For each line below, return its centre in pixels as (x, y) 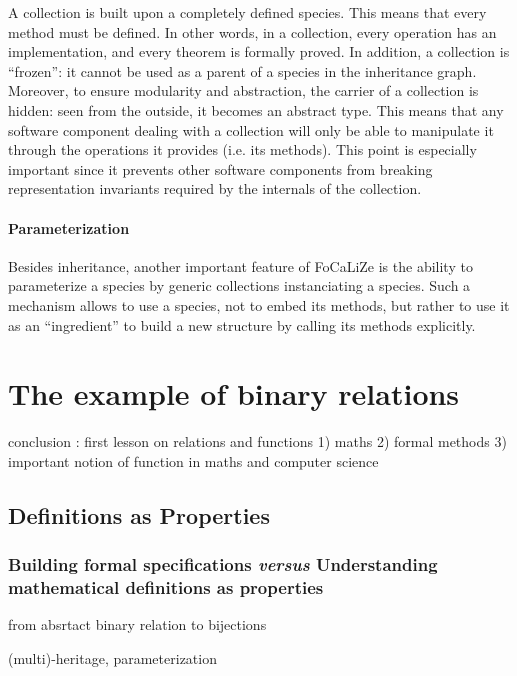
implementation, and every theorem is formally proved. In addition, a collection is (259, 51)
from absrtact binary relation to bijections (137, 624)
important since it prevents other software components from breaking (220, 168)
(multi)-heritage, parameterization (112, 657)
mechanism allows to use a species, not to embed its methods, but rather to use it (259, 304)
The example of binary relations (234, 393)
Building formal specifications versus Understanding (223, 564)
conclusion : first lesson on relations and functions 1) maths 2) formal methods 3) (257, 441)
